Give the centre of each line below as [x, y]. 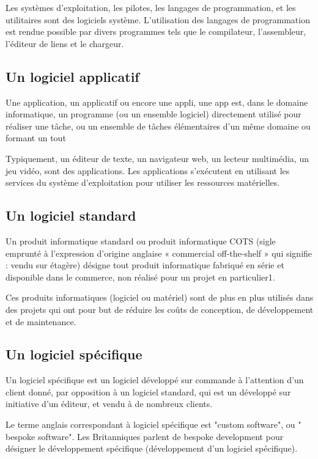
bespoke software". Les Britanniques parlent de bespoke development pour [145, 436]
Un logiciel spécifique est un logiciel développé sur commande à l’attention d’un [155, 380]
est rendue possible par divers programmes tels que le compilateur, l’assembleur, [156, 31]
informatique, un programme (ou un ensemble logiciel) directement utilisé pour [153, 114]
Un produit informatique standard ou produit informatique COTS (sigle [141, 241]
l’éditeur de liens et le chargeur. [65, 43]
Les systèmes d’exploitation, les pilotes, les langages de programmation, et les [151, 7]
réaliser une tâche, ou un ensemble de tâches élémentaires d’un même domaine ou [158, 126]
